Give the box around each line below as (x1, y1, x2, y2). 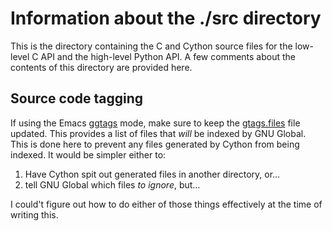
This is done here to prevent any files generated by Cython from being (10, 138, 300, 150)
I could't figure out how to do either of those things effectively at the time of (10, 198, 323, 210)
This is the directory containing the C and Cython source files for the (10, 40, 293, 52)
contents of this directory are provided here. (10, 61, 193, 73)
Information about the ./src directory (10, 7, 322, 30)
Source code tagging (10, 90, 144, 107)
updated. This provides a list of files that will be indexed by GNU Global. (10, 127, 307, 139)
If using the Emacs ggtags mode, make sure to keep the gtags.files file (10, 117, 301, 129)
